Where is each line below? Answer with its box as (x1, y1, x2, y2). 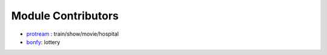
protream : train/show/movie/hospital (26, 30, 119, 37)
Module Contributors (11, 9, 119, 22)
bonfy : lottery (26, 38, 61, 45)
